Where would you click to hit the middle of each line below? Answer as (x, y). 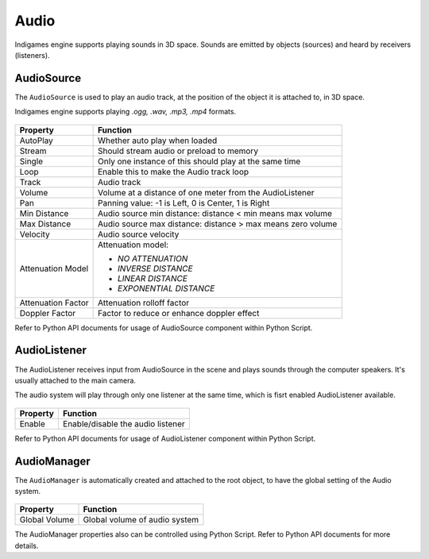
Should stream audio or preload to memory (178, 151)
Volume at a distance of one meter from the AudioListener (206, 192)
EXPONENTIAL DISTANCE (166, 288)
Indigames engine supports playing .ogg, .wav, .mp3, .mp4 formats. (126, 112)
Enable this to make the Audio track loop (174, 172)
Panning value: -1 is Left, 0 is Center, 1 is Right (184, 202)
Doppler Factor (48, 313)
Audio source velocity (139, 234)
